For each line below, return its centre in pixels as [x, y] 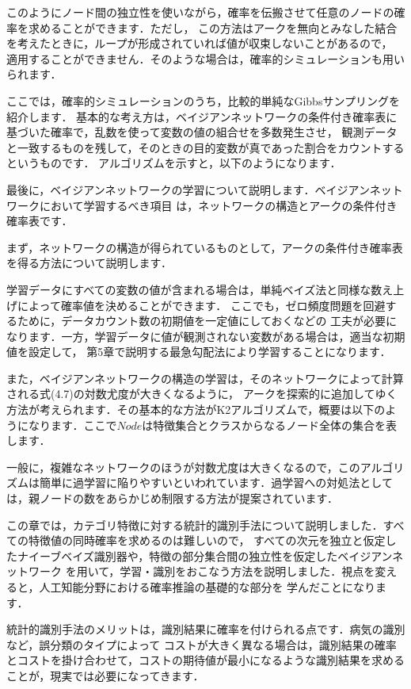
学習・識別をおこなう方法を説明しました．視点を [247, 571]
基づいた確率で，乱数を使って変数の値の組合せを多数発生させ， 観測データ [202, 132]
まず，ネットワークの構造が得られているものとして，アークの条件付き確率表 [205, 247]
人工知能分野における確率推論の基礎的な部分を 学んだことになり [207, 587]
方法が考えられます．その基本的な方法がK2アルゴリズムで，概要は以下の [196, 410]
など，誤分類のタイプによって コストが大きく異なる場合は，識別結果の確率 [202, 644]
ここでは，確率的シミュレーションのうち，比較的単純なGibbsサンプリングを [203, 100]
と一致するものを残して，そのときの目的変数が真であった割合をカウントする [205, 147]
